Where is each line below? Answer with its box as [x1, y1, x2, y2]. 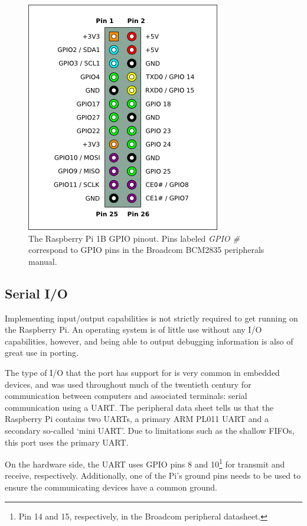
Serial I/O [5, 284, 68, 302]
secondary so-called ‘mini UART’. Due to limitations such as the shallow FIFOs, [5, 424, 295, 436]
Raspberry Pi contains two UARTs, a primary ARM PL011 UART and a [5, 413, 269, 425]
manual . [28, 255, 57, 267]
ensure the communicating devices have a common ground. [5, 480, 217, 493]
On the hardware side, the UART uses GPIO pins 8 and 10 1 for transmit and [5, 456, 285, 470]
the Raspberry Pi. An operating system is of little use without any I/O [5, 323, 262, 336]
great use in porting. [5, 346, 79, 359]
